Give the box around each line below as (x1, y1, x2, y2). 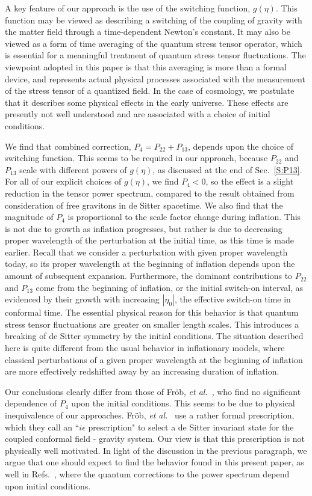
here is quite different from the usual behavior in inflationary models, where (5, 341, 285, 354)
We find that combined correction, (5, 139, 131, 152)
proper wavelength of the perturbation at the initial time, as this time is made (5, 234, 294, 246)
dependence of (5, 397, 57, 409)
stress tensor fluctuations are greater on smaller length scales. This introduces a (5, 317, 299, 330)
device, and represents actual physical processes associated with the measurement (5, 72, 305, 85)
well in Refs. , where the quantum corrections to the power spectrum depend (5, 467, 290, 480)
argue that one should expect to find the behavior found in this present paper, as (5, 456, 304, 468)
